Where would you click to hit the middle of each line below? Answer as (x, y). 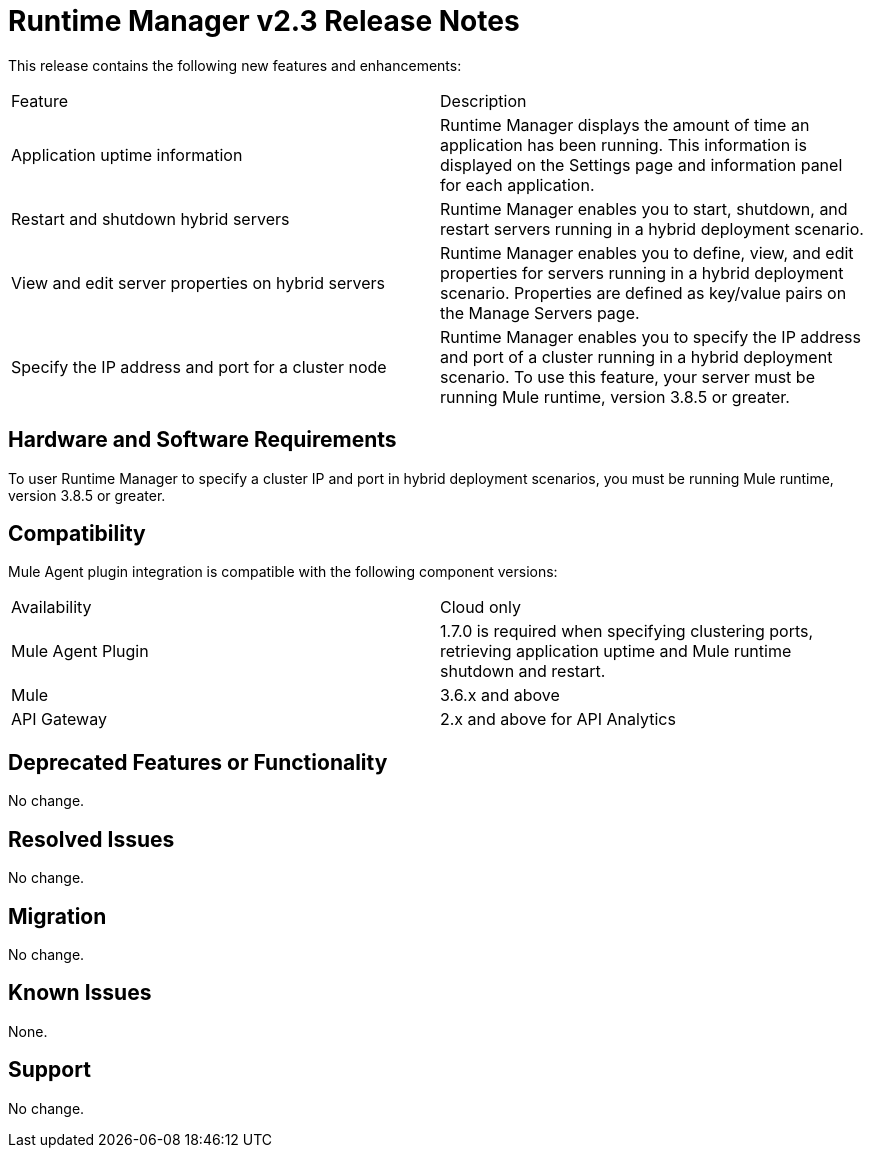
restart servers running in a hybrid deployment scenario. (652, 228)
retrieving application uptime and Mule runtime (616, 651)
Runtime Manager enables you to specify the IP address (650, 336)
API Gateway (59, 719)
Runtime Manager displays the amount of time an (625, 124)
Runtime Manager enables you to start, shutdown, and (644, 208)
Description (483, 100)
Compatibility (77, 534)
